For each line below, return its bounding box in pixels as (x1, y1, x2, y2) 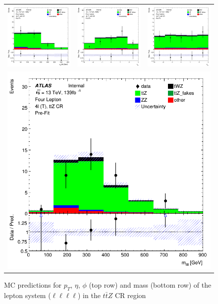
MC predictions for (4, 279, 62, 290)
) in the (78, 290, 101, 300)
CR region (114, 290, 146, 300)
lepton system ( (4, 290, 51, 300)
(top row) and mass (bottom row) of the (89, 279, 212, 290)
